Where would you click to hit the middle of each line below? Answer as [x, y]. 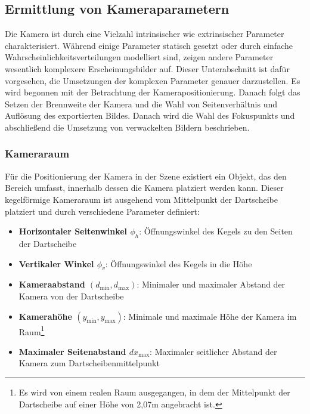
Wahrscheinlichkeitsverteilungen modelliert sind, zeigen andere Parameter [139, 57]
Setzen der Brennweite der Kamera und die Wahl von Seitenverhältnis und [141, 103]
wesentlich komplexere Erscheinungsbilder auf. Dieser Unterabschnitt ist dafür [147, 68]
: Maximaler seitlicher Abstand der [213, 351]
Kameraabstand [52, 284]
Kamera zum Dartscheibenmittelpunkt [89, 363]
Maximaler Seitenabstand [72, 351]
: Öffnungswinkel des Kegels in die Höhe [179, 263]
